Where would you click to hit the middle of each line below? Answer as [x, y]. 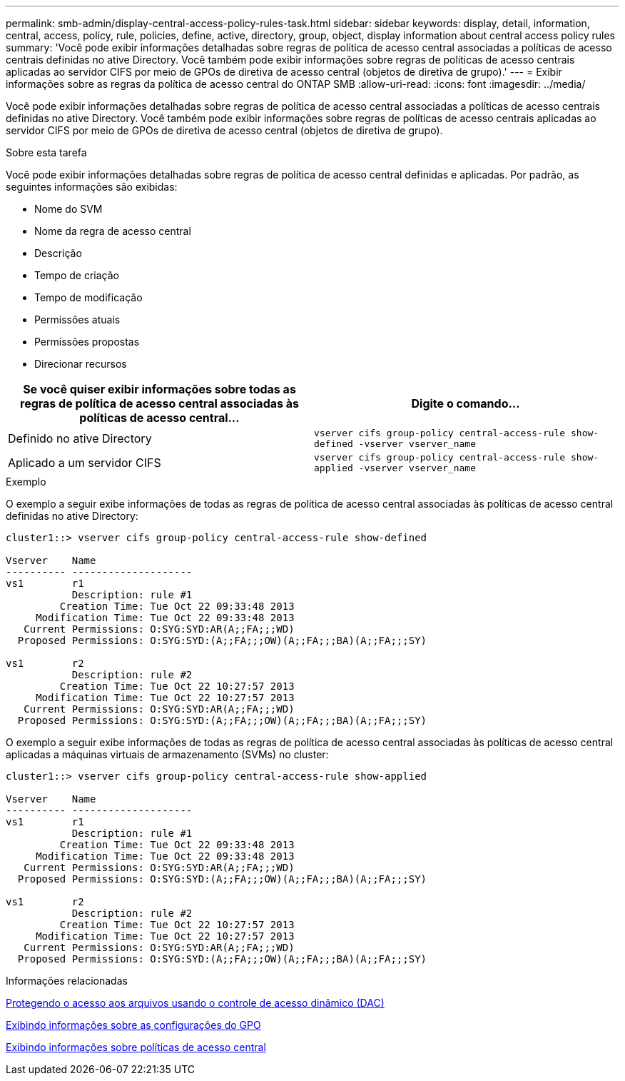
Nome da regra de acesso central [113, 231]
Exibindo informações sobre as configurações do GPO [133, 1025]
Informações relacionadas [67, 981]
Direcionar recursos [81, 364]
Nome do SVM [68, 209]
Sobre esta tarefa [46, 152]
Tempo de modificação [88, 297]
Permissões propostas [87, 342]
